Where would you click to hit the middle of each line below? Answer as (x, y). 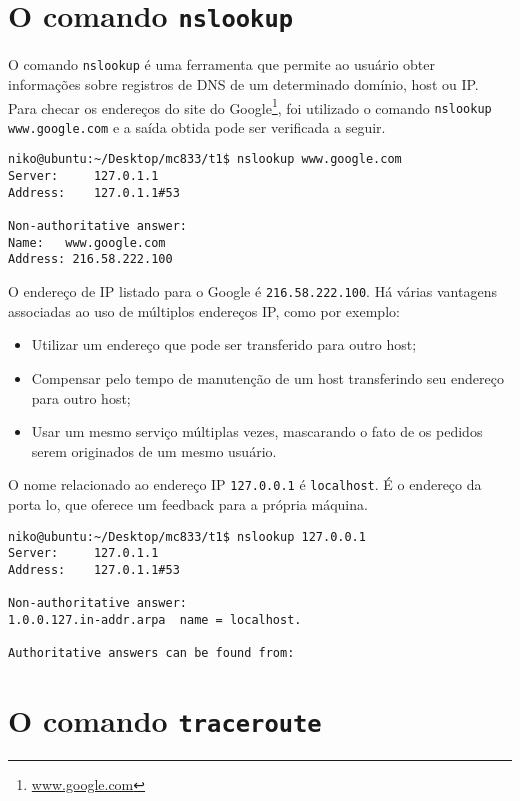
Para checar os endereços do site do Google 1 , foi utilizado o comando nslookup (250, 106)
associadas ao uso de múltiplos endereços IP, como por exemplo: (204, 310)
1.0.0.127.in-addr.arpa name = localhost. (155, 619)
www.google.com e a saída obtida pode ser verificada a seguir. (197, 126)
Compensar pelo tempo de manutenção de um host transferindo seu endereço (267, 377)
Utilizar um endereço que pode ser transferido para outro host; (224, 344)
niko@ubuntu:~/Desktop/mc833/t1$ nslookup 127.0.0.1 (187, 536)
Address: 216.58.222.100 (90, 259)
